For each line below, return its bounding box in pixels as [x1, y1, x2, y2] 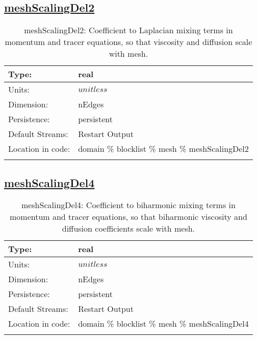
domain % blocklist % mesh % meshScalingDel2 [78, 143, 249, 155]
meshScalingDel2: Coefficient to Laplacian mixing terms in [24, 24, 233, 36]
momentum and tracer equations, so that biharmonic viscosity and [9, 211, 247, 223]
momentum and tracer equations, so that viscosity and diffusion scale [5, 36, 252, 48]
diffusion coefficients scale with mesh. [62, 222, 195, 235]
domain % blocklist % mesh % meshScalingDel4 [78, 318, 249, 330]
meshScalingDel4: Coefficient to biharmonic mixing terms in [21, 199, 236, 211]
